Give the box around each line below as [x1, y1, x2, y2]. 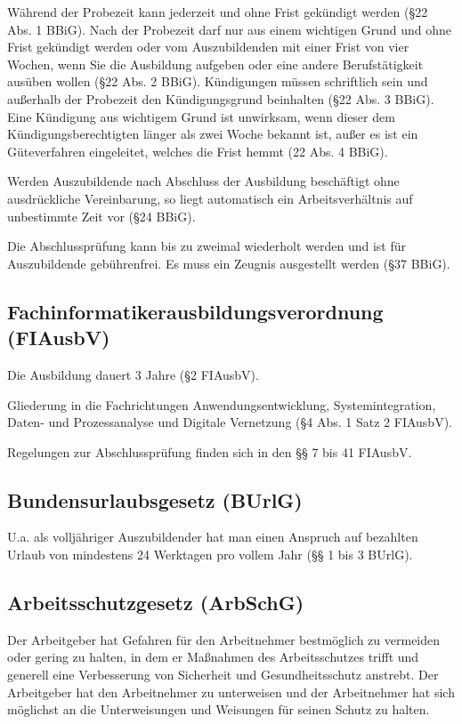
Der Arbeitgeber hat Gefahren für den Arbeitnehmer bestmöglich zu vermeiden [7, 630, 441, 648]
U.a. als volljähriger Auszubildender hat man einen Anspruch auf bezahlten [7, 527, 418, 546]
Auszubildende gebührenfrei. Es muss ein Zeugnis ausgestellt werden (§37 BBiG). [7, 253, 450, 272]
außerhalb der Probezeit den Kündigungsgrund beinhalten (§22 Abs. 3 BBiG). [7, 89, 434, 108]
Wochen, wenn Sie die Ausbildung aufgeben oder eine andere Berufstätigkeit [7, 54, 424, 73]
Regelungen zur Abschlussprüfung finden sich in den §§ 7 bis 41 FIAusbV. [7, 442, 412, 461]
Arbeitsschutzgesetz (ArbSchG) [7, 589, 304, 616]
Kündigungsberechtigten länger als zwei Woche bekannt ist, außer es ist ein [7, 125, 418, 143]
